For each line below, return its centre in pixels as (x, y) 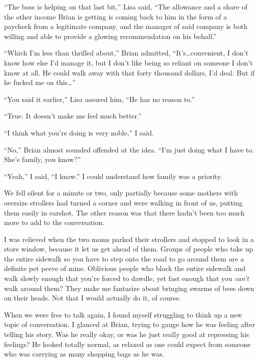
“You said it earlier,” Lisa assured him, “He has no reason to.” (99, 99)
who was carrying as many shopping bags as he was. (84, 354)
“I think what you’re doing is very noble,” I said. (79, 132)
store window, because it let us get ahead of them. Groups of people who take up (129, 249)
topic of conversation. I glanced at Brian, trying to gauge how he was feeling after (129, 324)
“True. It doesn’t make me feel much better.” (73, 116)
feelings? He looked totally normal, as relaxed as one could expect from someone (127, 344)
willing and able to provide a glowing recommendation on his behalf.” (110, 36)
